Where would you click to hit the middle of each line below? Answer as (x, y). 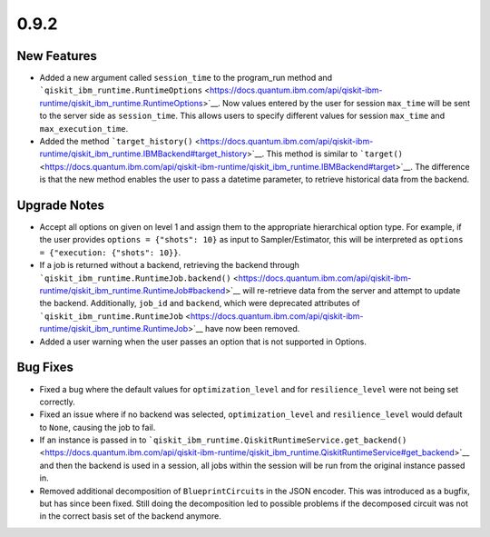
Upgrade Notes (60, 205)
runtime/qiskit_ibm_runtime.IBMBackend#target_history (143, 154)
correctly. (58, 402)
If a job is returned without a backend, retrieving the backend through (169, 265)
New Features (57, 56)
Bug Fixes (45, 368)
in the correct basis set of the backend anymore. (130, 516)
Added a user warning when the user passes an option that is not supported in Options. (203, 342)
